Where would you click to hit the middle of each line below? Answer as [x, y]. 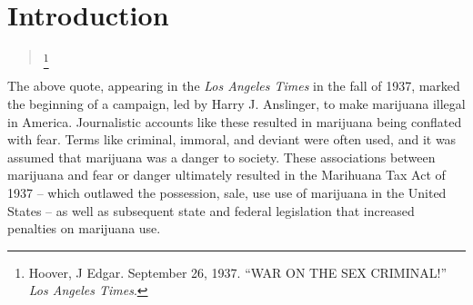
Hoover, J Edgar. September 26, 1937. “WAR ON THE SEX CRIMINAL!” [237, 272]
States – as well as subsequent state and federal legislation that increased [211, 210]
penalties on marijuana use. [84, 228]
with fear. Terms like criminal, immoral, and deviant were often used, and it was [232, 139]
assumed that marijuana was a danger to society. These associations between [221, 157]
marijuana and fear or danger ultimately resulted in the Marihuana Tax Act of [226, 175]
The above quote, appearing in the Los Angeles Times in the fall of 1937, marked [234, 86]
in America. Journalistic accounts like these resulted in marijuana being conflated [235, 121]
